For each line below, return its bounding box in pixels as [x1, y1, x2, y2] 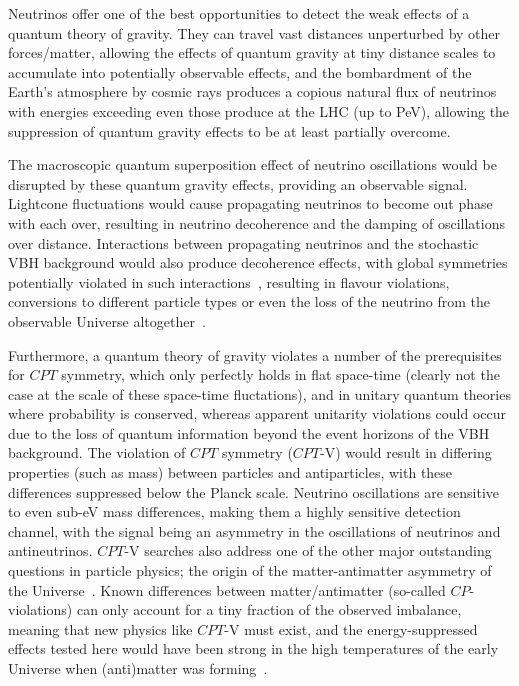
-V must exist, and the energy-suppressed [224, 618, 478, 639]
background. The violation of [8, 442, 186, 463]
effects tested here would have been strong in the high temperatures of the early [8, 638, 499, 659]
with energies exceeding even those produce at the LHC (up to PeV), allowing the [8, 100, 510, 121]
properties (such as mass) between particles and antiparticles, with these [8, 462, 453, 483]
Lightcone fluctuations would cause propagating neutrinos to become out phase [8, 193, 493, 214]
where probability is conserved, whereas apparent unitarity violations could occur [8, 403, 507, 424]
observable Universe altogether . [8, 310, 206, 331]
